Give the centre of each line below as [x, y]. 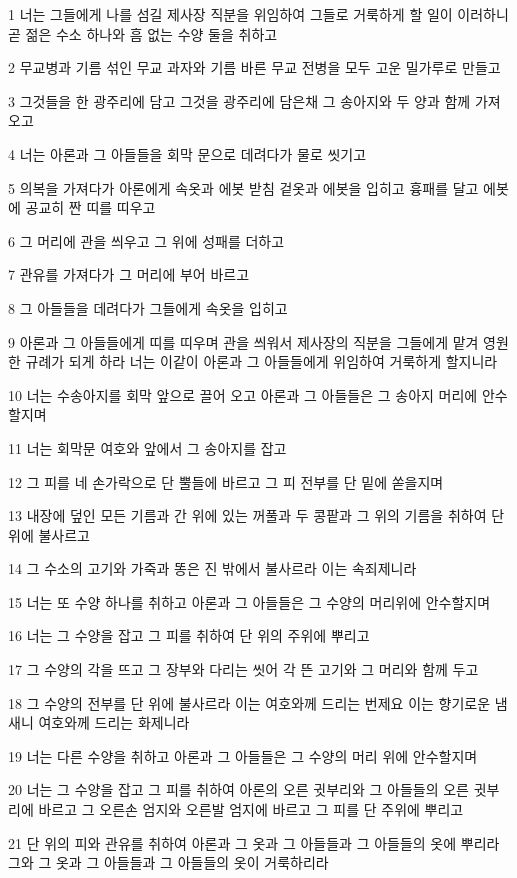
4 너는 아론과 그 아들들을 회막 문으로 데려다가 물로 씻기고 [187, 153]
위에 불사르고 [49, 534]
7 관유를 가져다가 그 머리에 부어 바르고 [129, 274]
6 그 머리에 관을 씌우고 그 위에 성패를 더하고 [146, 240]
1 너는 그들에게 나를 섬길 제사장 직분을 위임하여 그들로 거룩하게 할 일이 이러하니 [258, 14]
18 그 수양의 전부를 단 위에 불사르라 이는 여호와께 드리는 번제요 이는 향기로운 [249, 702]
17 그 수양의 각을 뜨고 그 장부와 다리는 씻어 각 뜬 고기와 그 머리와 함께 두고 [243, 669]
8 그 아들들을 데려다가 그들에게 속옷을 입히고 [148, 307]
